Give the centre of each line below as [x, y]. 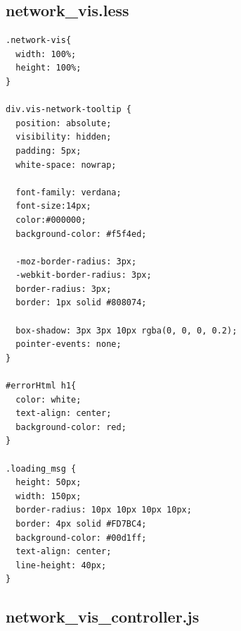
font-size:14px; [53, 206]
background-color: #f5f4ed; [81, 234]
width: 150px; [48, 496]
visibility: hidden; [64, 137]
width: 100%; [46, 54]
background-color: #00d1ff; [81, 538]
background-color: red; [71, 427]
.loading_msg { [41, 468]
